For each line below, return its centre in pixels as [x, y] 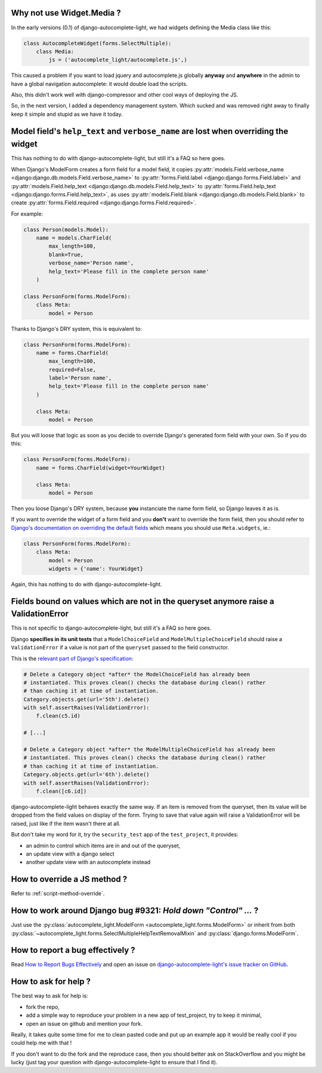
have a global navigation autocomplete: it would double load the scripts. [99, 84]
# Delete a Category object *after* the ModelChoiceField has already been [137, 674]
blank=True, [66, 255]
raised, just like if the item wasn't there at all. [66, 823]
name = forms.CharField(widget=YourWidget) [100, 468]
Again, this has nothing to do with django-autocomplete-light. [86, 584]
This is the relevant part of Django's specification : [72, 658]
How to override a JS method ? [69, 879]
